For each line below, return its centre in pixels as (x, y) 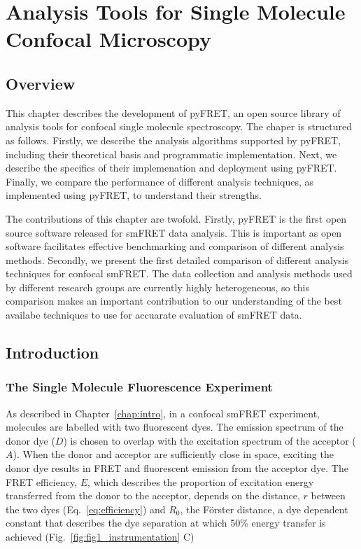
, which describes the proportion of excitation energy (201, 481)
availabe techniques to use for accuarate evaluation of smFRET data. (154, 315)
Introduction (52, 353)
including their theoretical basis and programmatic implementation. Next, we (171, 154)
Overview (41, 83)
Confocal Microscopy (109, 39)
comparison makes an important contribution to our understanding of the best (174, 301)
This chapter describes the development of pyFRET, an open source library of (173, 112)
